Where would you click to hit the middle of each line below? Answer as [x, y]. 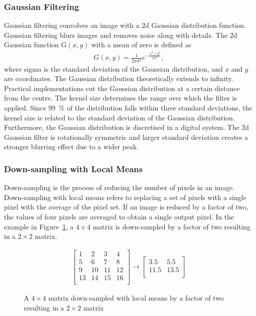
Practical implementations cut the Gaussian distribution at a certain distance [122, 88]
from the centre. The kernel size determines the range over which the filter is [121, 98]
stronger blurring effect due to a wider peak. [71, 147]
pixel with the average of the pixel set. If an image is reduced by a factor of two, [126, 207]
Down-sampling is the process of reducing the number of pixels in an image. [119, 187]
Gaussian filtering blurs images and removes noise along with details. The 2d [121, 35]
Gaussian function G [35, 45]
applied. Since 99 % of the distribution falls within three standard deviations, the [128, 107]
